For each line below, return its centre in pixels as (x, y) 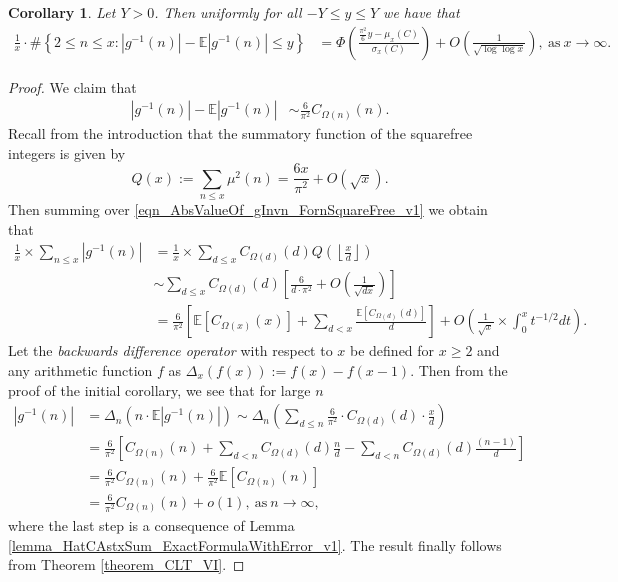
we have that (421, 12)
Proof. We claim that (72, 86)
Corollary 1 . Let (62, 12)
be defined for (392, 350)
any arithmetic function (80, 369)
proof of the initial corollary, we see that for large (159, 389)
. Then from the (459, 369)
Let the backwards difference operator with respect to (170, 350)
